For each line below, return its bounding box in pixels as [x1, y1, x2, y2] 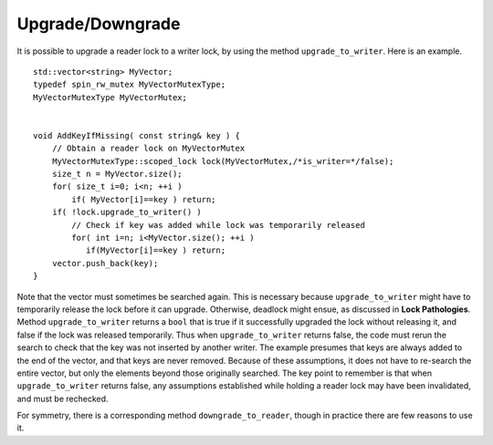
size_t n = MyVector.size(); [51, 169, 183, 180]
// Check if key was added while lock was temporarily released [71, 220, 365, 230]
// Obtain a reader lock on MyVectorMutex [51, 143, 246, 154]
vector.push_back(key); [51, 258, 159, 268]
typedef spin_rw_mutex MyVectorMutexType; [33, 79, 226, 90]
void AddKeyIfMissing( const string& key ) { [33, 130, 241, 140]
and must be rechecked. [16, 393, 109, 404]
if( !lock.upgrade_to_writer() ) [51, 207, 203, 218]
